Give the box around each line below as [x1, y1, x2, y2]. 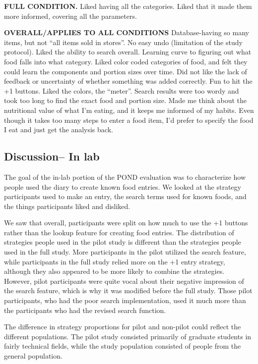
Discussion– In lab [4, 149, 100, 164]
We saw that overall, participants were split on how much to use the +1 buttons [4, 217, 248, 228]
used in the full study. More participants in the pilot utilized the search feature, [4, 247, 246, 257]
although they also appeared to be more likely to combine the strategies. [4, 266, 225, 276]
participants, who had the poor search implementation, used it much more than [4, 295, 246, 306]
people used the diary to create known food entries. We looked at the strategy [4, 181, 241, 192]
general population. [4, 351, 63, 361]
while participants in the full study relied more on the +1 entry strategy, [4, 256, 225, 266]
